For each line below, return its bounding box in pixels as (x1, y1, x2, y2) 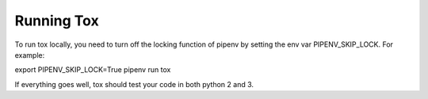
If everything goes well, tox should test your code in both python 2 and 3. (14, 79, 254, 89)
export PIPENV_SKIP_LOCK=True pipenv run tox (14, 65, 171, 74)
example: (14, 50, 45, 59)
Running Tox (14, 12, 99, 29)
